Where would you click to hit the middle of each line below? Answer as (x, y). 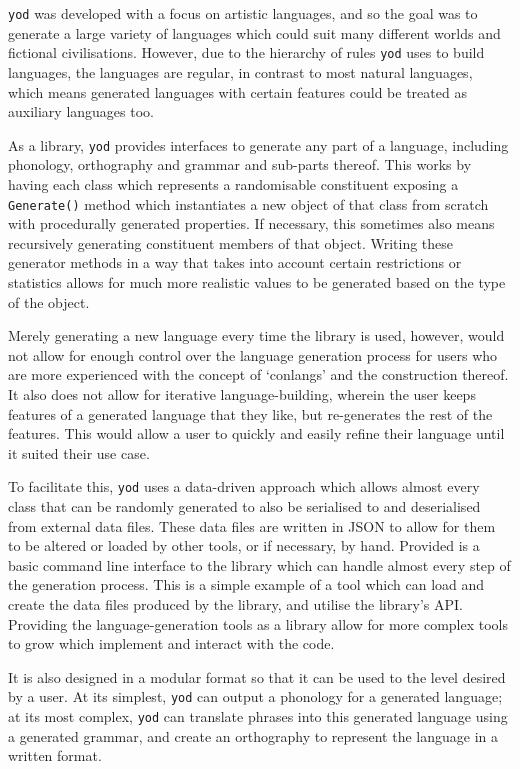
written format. (55, 755)
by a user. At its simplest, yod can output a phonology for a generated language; (255, 696)
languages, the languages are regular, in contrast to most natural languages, (240, 71)
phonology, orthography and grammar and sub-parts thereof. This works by (240, 164)
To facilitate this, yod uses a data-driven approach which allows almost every (244, 486)
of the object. (49, 301)
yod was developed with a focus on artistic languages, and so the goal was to (243, 13)
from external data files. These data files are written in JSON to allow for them (252, 525)
